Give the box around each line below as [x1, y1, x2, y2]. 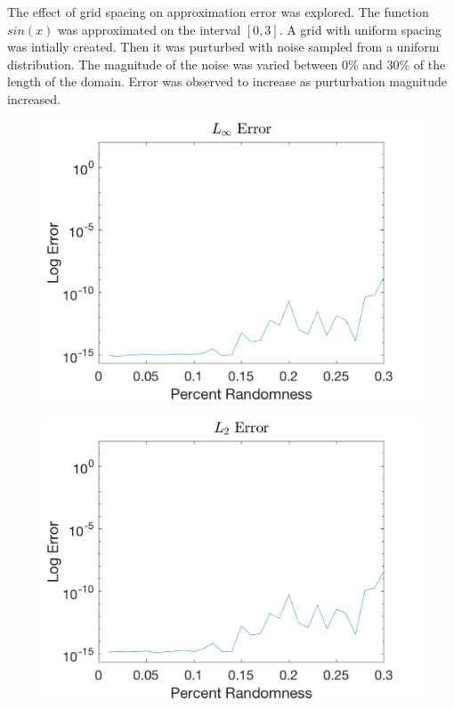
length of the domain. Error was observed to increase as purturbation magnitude [7, 72, 447, 91]
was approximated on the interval [57, 20, 241, 38]
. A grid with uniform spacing [279, 20, 442, 38]
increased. [7, 89, 61, 108]
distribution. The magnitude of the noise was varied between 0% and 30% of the [7, 54, 446, 73]
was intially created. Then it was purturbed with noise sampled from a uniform [7, 37, 440, 56]
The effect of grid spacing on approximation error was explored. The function [7, 3, 429, 20]
